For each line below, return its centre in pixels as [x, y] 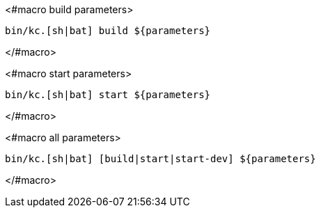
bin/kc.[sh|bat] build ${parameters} [108, 31]
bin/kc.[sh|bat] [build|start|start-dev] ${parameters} [160, 159]
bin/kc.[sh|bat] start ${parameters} [108, 95]
